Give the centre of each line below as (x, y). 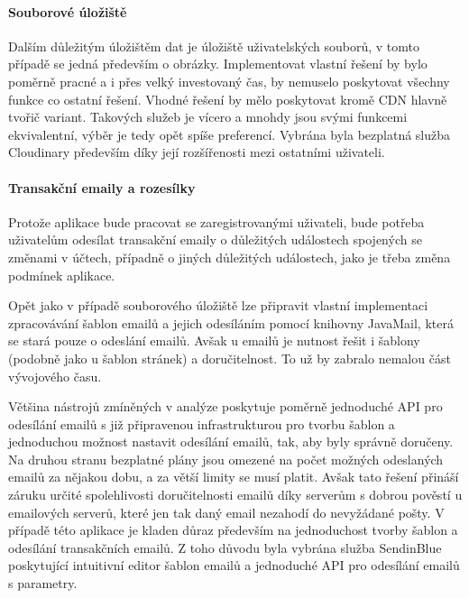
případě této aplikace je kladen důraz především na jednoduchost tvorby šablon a (233, 530)
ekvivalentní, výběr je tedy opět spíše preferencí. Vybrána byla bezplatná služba (230, 134)
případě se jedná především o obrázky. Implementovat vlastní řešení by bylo (218, 64)
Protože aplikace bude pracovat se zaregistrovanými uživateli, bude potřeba (216, 221)
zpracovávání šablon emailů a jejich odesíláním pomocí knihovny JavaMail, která (231, 322)
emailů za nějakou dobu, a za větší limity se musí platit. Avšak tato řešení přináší (234, 477)
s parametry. (43, 583)
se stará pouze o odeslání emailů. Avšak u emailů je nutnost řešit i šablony (214, 340)
